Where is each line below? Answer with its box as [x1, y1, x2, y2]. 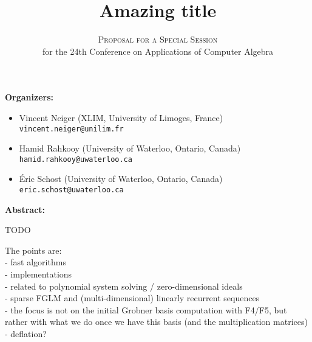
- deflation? [5, 327, 47, 340]
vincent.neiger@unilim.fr [19, 124, 124, 133]
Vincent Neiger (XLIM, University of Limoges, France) [19, 111, 223, 124]
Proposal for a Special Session [98, 33, 218, 46]
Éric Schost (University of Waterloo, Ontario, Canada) [19, 172, 223, 185]
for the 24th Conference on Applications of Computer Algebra [42, 44, 274, 57]
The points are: [5, 243, 62, 256]
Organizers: [5, 91, 54, 103]
